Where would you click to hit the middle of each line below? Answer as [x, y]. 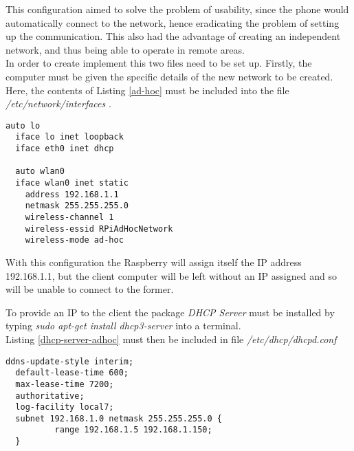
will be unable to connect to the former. [90, 289]
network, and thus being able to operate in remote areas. [125, 49]
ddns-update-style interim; [70, 361]
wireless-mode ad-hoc [74, 240]
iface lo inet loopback [69, 137]
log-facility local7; [65, 407]
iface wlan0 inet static [72, 183]
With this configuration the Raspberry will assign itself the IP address [154, 262]
